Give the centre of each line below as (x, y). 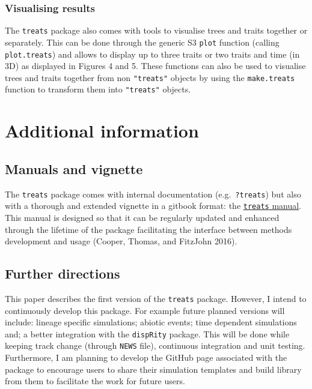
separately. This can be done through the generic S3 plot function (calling (142, 42)
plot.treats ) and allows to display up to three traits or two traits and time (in (152, 54)
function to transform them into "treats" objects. (98, 89)
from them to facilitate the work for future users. (95, 381)
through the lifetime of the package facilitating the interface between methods (148, 229)
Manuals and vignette (74, 168)
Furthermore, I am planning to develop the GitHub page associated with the (146, 357)
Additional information (102, 131)
